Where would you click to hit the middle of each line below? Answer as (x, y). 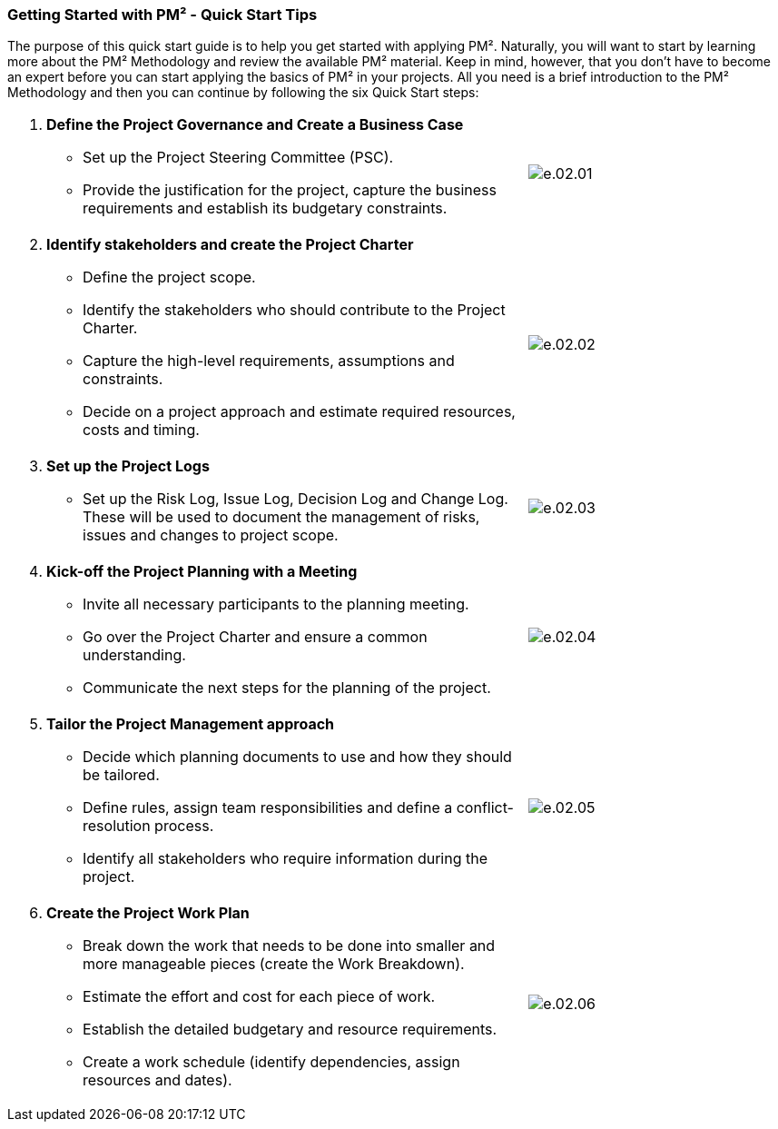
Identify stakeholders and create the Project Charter (230, 245)
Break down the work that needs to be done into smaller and (289, 946)
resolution (117, 826)
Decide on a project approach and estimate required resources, (299, 412)
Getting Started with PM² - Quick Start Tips (162, 15)
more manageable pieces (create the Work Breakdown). (274, 964)
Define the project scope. (169, 277)
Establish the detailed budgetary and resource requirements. (290, 1030)
